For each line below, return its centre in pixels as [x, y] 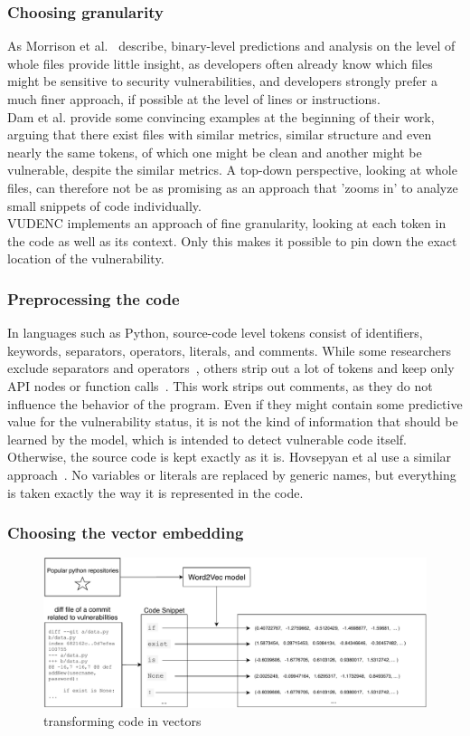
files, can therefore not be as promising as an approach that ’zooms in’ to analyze [233, 187]
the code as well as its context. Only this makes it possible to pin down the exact [232, 240]
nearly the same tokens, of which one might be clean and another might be [215, 152]
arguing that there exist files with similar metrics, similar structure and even [220, 134]
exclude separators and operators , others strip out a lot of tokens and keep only [231, 368]
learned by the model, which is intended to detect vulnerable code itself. [207, 439]
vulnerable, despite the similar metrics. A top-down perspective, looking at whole [232, 170]
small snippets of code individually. [104, 205]
